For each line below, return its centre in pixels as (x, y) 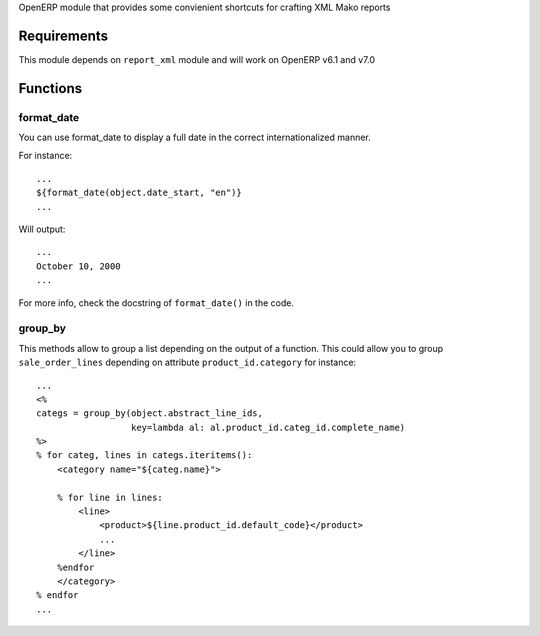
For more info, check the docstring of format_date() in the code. (156, 302)
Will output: (42, 229)
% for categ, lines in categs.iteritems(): (144, 455)
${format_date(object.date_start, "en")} (139, 193)
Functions (50, 88)
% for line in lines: (110, 497)
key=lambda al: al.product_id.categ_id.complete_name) (268, 427)
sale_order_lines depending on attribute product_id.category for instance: (187, 362)
